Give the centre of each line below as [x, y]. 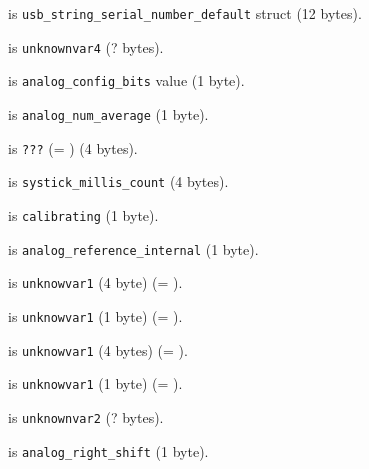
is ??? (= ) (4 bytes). [73, 147]
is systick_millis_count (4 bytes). [118, 181]
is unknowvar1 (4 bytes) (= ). [98, 349]
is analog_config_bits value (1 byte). [126, 80]
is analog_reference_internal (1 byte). [133, 248]
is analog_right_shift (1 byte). [108, 450]
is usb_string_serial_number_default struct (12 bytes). [185, 13]
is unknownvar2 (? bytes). [86, 416]
